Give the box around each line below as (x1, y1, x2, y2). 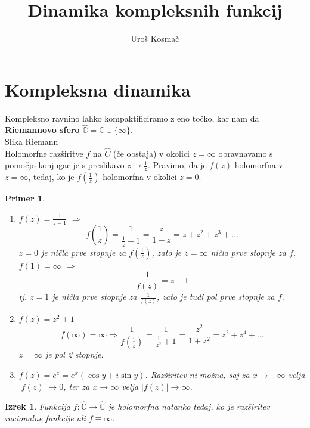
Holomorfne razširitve (5, 147, 83, 159)
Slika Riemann (5, 135, 58, 148)
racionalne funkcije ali (5, 412, 86, 424)
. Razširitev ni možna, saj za (145, 368, 250, 381)
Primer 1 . (5, 192, 45, 204)
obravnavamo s (218, 147, 273, 159)
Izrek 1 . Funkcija (5, 400, 70, 413)
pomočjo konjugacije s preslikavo (5, 159, 125, 171)
